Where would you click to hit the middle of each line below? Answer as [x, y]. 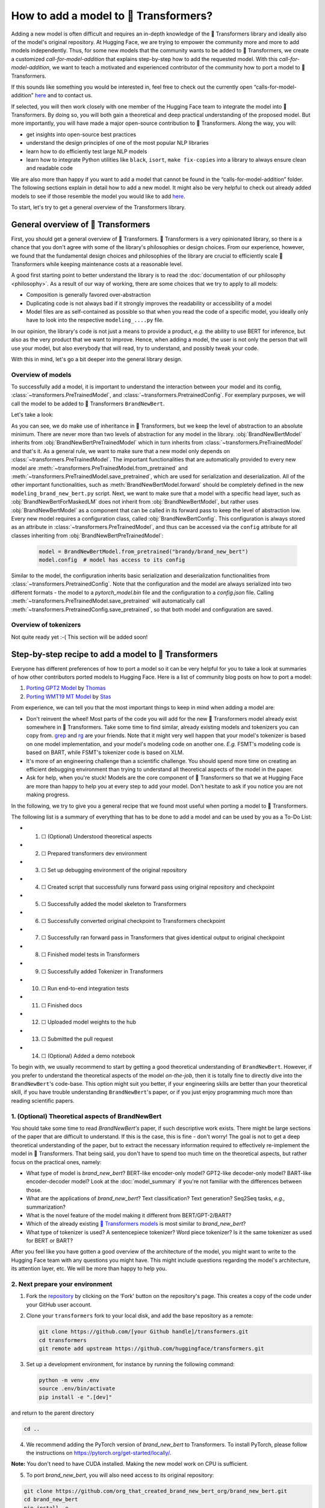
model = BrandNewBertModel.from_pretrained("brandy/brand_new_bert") [144, 551]
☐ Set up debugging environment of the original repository [114, 870]
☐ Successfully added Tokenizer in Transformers [102, 971]
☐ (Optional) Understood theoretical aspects [97, 836]
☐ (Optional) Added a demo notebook [88, 1056]
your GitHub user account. [59, 1304]
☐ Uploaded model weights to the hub [89, 1022]
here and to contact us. [63, 95]
